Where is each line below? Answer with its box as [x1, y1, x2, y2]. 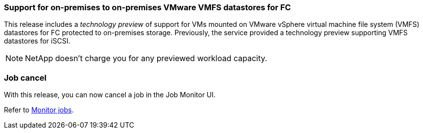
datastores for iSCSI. [4, 37, 70, 45]
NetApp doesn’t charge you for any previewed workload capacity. [25, 53, 267, 64]
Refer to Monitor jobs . [4, 106, 74, 114]
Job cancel [4, 72, 47, 83]
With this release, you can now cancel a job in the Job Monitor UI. [4, 90, 216, 99]
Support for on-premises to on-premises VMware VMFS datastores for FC [4, 2, 291, 12]
